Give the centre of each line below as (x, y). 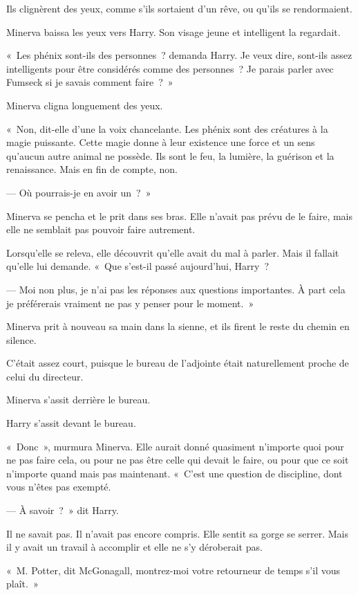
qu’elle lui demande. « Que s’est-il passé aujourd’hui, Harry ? (138, 266)
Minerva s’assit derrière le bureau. (78, 400)
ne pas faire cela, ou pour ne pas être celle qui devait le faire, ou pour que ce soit (178, 460)
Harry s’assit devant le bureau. (71, 423)
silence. (21, 339)
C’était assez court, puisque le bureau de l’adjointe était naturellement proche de (178, 363)
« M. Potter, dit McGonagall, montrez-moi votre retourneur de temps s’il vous (173, 570)
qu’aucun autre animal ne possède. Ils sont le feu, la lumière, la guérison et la (170, 155)
